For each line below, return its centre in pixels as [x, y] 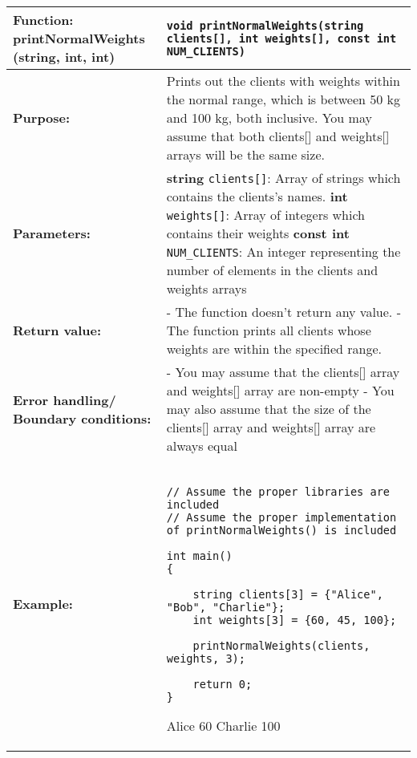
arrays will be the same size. [245, 154]
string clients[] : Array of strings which [283, 178]
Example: [43, 604]
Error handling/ [65, 399]
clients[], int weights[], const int [281, 38]
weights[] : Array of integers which [265, 215]
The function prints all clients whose [269, 330]
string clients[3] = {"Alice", [288, 594]
